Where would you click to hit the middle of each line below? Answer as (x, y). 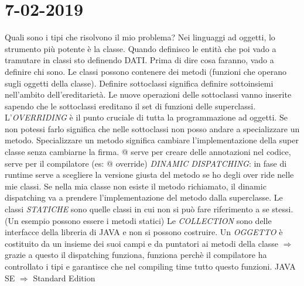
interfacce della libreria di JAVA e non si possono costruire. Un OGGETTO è (144, 232)
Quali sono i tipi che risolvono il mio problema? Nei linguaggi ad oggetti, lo (140, 37)
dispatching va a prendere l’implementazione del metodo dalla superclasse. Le (144, 197)
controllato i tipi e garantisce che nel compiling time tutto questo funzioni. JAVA (150, 266)
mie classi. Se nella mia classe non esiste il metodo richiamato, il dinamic (136, 186)
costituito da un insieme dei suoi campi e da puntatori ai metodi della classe (142, 243)
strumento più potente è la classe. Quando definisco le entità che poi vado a (141, 48)
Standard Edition (64, 278)
